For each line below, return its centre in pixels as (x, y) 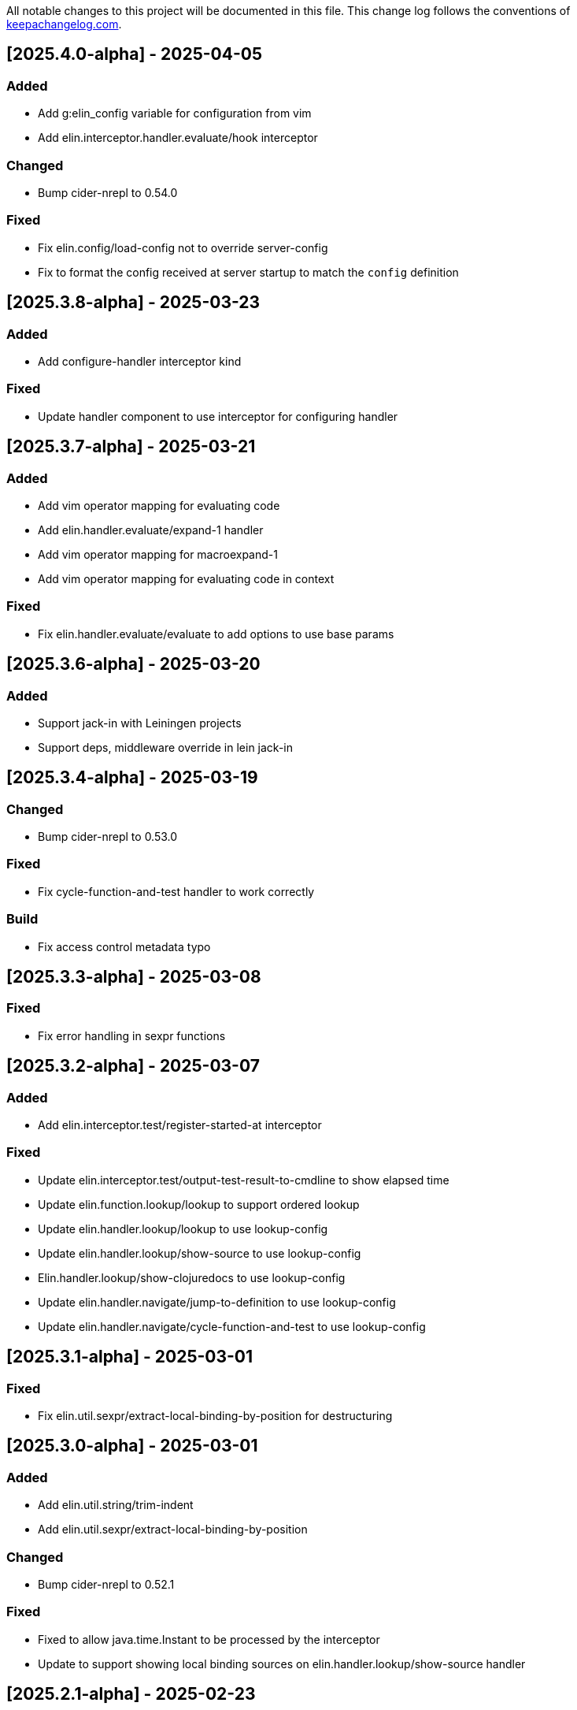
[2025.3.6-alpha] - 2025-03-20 (133, 664)
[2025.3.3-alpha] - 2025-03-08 (134, 977)
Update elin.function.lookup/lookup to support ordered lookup (199, 1204)
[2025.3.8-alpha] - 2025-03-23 (133, 303)
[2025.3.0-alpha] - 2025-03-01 (132, 1446)
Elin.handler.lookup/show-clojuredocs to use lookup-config (192, 1277)
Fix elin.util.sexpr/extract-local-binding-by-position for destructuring (215, 1416)
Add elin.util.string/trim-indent (116, 1505)
